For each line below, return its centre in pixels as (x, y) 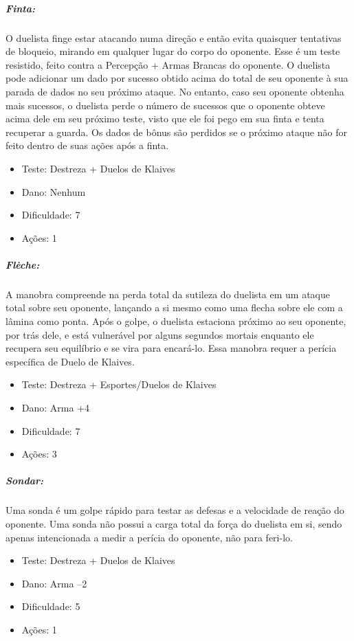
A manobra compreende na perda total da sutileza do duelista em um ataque (168, 294)
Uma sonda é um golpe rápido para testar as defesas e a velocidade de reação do (175, 510)
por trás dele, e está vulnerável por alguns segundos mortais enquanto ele (160, 334)
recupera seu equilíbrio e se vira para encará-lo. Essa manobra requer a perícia (171, 348)
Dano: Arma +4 (56, 407)
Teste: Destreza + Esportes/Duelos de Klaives (119, 384)
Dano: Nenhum (54, 191)
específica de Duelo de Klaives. (70, 361)
